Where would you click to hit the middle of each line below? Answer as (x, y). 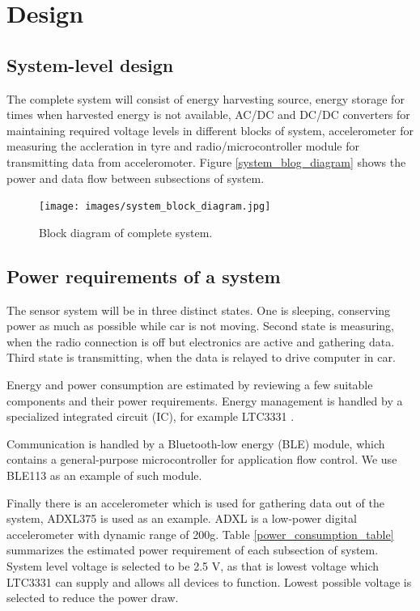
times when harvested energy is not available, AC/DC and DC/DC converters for (208, 115)
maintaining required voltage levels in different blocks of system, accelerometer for (210, 130)
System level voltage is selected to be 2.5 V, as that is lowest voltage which (193, 565)
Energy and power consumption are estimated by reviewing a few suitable (190, 384)
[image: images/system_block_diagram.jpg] (155, 207)
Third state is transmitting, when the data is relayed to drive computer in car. (201, 357)
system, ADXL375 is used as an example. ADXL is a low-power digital (182, 518)
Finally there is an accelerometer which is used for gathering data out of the (195, 502)
